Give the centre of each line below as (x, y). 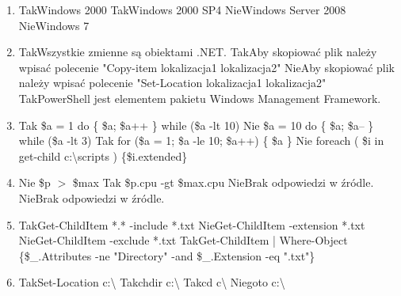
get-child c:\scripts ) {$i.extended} (103, 156)
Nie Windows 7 (54, 25)
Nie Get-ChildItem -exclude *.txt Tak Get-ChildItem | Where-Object (183, 240)
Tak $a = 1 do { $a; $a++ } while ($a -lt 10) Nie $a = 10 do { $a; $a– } (196, 125)
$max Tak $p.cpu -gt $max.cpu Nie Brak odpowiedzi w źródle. (223, 182)
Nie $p (34, 182)
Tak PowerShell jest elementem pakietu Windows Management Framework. (200, 98)
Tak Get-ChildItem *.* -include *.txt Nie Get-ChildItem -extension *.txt (192, 224)
